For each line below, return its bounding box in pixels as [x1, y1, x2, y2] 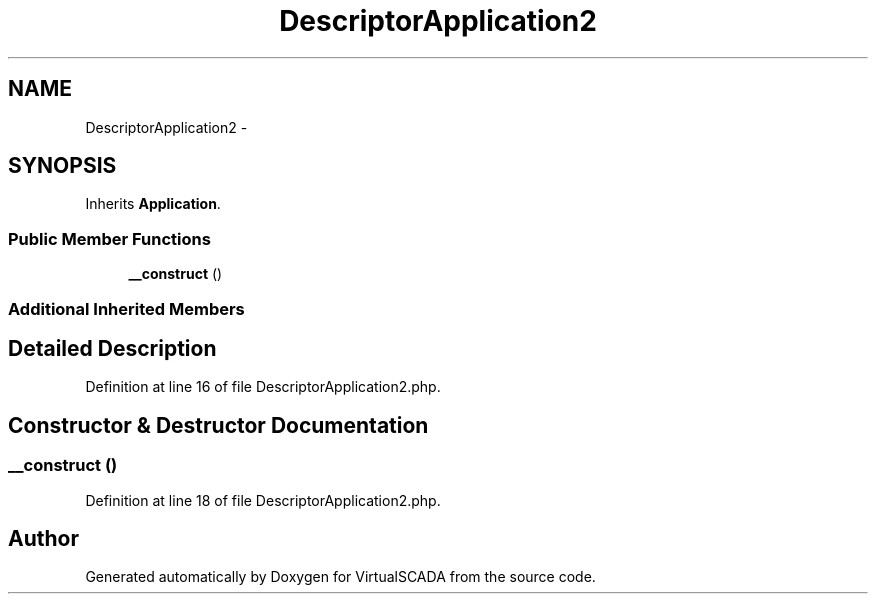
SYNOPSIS [8, 153, 117, 179]
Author [8, 526, 79, 552]
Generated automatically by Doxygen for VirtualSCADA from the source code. [85, 568, 596, 586]
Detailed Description [8, 335, 217, 361]
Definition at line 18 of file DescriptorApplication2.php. [85, 491, 441, 509]
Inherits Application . [85, 195, 221, 213]
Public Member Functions [8, 228, 211, 249]
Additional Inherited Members [8, 298, 245, 319]
